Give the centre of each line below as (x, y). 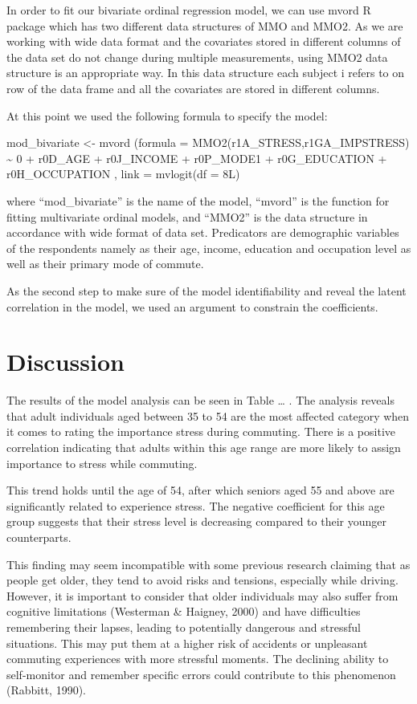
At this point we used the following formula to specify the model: (167, 115)
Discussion (65, 362)
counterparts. (39, 537)
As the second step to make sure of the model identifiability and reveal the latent (206, 290)
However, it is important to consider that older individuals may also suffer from (202, 595)
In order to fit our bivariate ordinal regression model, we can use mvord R (189, 10)
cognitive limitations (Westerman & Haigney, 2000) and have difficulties (184, 611)
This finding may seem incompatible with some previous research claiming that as (208, 564)
